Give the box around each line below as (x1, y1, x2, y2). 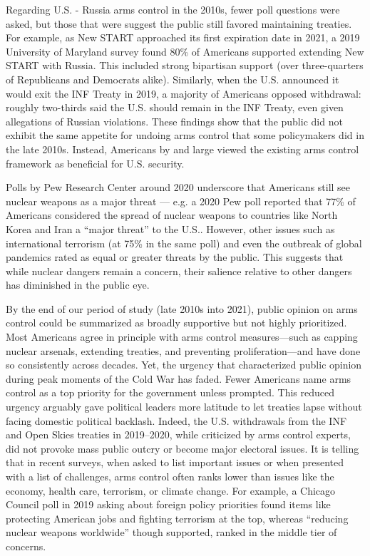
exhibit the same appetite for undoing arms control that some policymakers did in (6, 128, 364, 143)
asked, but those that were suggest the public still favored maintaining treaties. (6, 16, 352, 31)
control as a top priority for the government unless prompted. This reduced (6, 385, 335, 400)
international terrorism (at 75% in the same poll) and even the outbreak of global (6, 235, 362, 250)
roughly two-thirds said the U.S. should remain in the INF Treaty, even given (6, 100, 344, 115)
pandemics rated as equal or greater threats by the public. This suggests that (6, 249, 344, 264)
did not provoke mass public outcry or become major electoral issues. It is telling (6, 441, 359, 455)
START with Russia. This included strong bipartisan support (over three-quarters (6, 58, 364, 73)
